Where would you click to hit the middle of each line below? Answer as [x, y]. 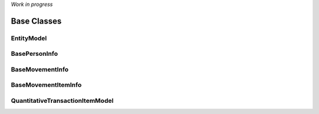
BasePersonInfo [35, 54]
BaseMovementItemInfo [46, 85]
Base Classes [36, 21]
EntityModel [29, 38]
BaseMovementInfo [40, 69]
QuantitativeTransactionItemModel [62, 101]
